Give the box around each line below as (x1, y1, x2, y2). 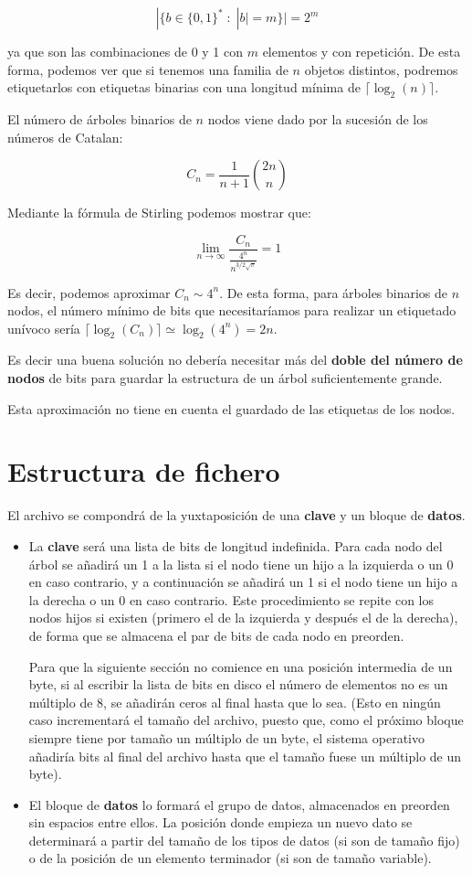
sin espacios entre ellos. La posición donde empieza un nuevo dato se (28, 813, 413, 832)
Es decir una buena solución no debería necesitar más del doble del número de (7, 350, 463, 369)
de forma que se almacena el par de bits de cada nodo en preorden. (28, 625, 404, 645)
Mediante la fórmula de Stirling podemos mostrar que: (7, 203, 311, 222)
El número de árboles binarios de (7, 109, 192, 128)
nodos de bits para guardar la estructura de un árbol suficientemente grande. (7, 368, 443, 388)
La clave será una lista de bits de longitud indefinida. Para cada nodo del (28, 536, 443, 555)
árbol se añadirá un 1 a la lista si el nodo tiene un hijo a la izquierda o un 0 (28, 554, 454, 573)
